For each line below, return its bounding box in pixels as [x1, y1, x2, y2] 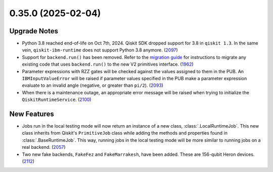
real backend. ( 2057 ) [22, 144, 66, 150]
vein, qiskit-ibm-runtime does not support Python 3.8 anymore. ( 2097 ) [22, 47, 178, 53]
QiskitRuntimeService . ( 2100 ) [22, 96, 92, 103]
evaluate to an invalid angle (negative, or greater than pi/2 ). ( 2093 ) [22, 82, 164, 88]
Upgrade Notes [9, 27, 58, 35]
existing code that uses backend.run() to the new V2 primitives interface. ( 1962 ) [22, 61, 194, 68]
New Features [9, 110, 54, 118]
